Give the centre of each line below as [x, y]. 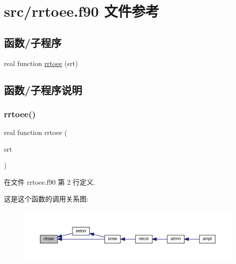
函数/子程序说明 [43, 89]
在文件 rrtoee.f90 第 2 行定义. [50, 181]
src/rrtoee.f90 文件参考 [82, 11]
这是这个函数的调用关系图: [46, 198]
